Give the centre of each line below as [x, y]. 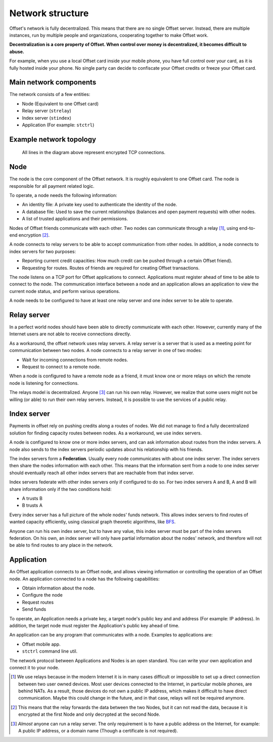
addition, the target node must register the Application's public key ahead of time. [94, 625]
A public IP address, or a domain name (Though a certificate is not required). [98, 731]
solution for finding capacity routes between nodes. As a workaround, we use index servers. [106, 433]
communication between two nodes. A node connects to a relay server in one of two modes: [106, 351]
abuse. [17, 52]
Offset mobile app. [41, 644]
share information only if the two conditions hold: [60, 489]
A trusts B [32, 498]
